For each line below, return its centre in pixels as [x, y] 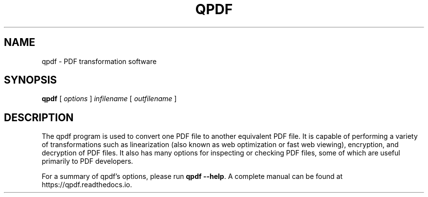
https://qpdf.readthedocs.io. [87, 185]
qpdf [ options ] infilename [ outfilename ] [109, 99]
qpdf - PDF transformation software [99, 61]
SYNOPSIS [31, 80]
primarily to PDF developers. [87, 161]
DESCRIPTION [39, 117]
